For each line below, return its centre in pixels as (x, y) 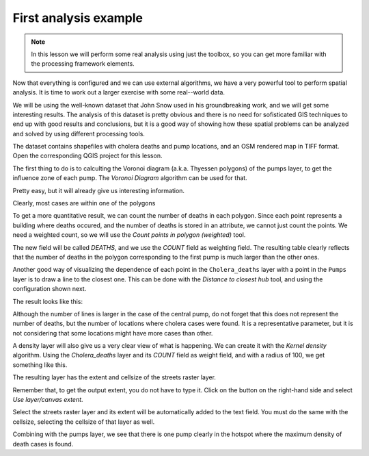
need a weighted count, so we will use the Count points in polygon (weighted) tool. (129, 235)
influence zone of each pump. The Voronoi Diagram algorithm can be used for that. (130, 178)
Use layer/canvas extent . (48, 400)
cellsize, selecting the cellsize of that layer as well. (84, 422)
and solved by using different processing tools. (79, 134)
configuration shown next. (50, 289)
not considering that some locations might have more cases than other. (113, 333)
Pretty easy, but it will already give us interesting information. (98, 190)
